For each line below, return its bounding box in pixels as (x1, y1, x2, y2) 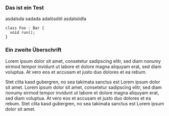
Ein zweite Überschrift (5, 47, 62, 54)
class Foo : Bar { (5, 26, 44, 31)
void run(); (10, 30, 36, 35)
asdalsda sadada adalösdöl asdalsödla (5, 16, 87, 22)
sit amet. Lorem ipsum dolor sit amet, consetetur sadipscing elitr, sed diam (5, 84, 162, 90)
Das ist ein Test (5, 4, 44, 11)
